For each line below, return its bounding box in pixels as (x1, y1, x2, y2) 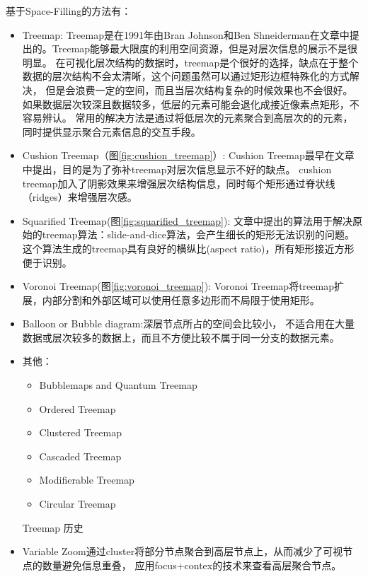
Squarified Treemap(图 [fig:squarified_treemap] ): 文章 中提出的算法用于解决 (22, 213, 352, 228)
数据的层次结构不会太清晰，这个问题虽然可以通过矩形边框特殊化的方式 (22, 69, 350, 83)
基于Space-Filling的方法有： (6, 4, 132, 18)
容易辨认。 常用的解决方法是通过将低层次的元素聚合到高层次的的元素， (22, 110, 353, 125)
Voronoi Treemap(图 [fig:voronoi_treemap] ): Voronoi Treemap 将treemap (22, 279, 334, 293)
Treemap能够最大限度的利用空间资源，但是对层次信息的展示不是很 (52, 41, 358, 56)
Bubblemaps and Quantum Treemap (39, 378, 197, 392)
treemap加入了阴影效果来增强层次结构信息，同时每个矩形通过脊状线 (22, 175, 335, 190)
